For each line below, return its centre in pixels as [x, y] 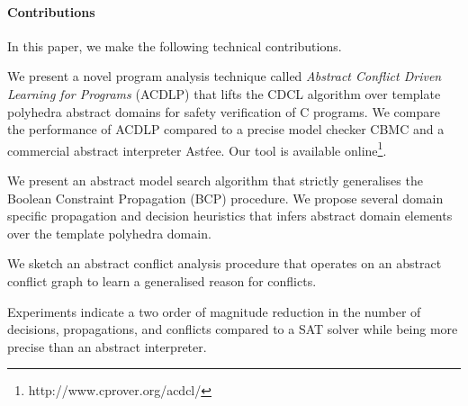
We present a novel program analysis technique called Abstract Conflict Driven [225, 76]
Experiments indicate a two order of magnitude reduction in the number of [214, 311]
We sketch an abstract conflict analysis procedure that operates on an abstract [225, 263]
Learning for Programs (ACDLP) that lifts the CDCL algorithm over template [224, 93]
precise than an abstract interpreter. [107, 346]
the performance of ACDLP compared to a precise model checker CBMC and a [226, 129]
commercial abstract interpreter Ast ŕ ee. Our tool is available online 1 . [197, 149]
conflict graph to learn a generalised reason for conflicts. [162, 280]
